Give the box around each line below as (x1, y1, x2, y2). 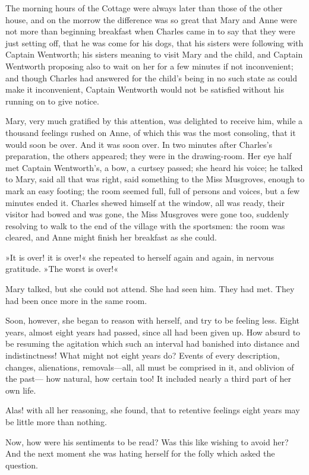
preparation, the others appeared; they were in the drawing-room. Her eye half (5, 150, 292, 162)
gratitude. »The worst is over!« (5, 262, 119, 275)
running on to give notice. (5, 94, 99, 107)
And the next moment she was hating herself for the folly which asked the (5, 447, 275, 460)
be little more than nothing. (5, 416, 107, 427)
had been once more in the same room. (5, 294, 147, 306)
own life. (5, 384, 36, 396)
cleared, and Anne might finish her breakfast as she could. (5, 231, 217, 243)
